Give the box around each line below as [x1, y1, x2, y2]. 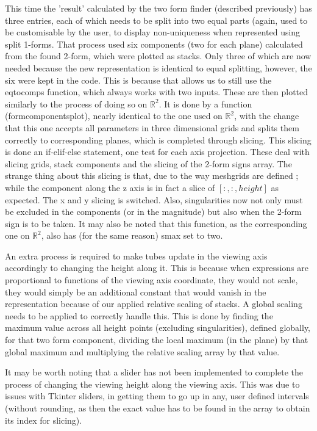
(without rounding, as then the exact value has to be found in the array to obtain [5, 402, 310, 414]
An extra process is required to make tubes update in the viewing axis [5, 249, 268, 262]
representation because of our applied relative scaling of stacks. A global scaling [5, 297, 302, 310]
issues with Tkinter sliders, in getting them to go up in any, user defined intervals [5, 389, 309, 402]
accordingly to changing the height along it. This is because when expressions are [5, 261, 308, 274]
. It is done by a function [158, 97, 252, 110]
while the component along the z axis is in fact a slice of [5, 181, 215, 194]
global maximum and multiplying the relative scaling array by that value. [5, 345, 280, 358]
